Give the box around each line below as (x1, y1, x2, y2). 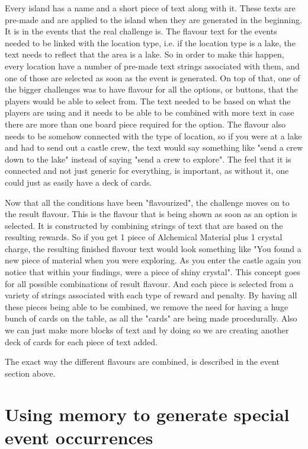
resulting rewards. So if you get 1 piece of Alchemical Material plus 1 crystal (5, 231, 283, 243)
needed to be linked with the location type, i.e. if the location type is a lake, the (5, 36, 296, 49)
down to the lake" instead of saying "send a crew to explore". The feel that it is (5, 152, 291, 165)
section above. (5, 367, 56, 379)
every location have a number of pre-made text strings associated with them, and (5, 59, 300, 72)
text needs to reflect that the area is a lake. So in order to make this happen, (5, 48, 284, 60)
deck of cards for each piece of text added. (5, 335, 158, 348)
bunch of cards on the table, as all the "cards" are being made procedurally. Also (5, 312, 297, 324)
